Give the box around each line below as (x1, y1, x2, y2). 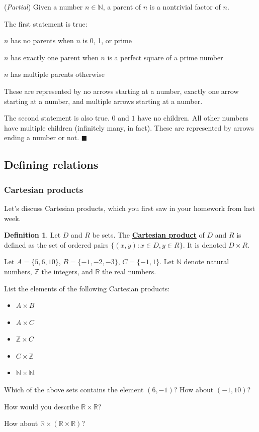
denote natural (184, 256, 229, 267)
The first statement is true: (4, 18, 88, 29)
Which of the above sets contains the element (4, 384, 144, 395)
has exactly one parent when (11, 52, 99, 62)
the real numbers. (102, 266, 156, 276)
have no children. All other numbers (137, 113, 248, 123)
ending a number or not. (4, 132, 79, 143)
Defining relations (4, 157, 99, 172)
